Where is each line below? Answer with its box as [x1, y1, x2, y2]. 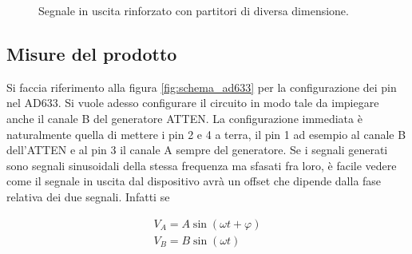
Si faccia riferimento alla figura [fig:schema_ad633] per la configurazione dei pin [6, 78, 397, 95]
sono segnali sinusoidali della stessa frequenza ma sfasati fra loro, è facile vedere [6, 157, 397, 173]
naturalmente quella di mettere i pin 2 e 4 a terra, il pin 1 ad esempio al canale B [6, 125, 406, 142]
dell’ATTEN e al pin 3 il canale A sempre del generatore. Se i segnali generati [6, 141, 388, 158]
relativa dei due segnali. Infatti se [6, 188, 170, 204]
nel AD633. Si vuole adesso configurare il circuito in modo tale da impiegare [6, 94, 379, 111]
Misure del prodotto [6, 41, 177, 65]
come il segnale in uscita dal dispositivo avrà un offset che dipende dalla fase [6, 173, 382, 189]
